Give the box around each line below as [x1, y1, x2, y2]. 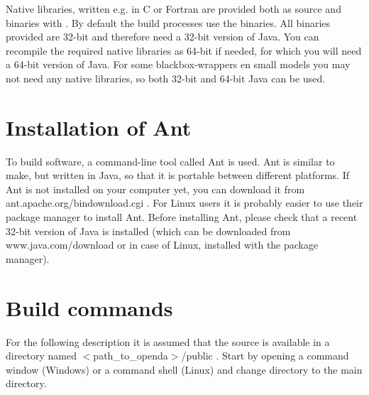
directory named [6, 348, 77, 363]
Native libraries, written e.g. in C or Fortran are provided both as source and [6, 1, 341, 16]
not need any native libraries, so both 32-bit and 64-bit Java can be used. [6, 70, 326, 85]
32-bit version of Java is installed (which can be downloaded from [6, 223, 291, 238]
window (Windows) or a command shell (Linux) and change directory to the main [6, 362, 363, 377]
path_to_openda [93, 348, 168, 363]
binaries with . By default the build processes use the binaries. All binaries [6, 15, 331, 30]
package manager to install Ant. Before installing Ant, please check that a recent [6, 210, 358, 224]
